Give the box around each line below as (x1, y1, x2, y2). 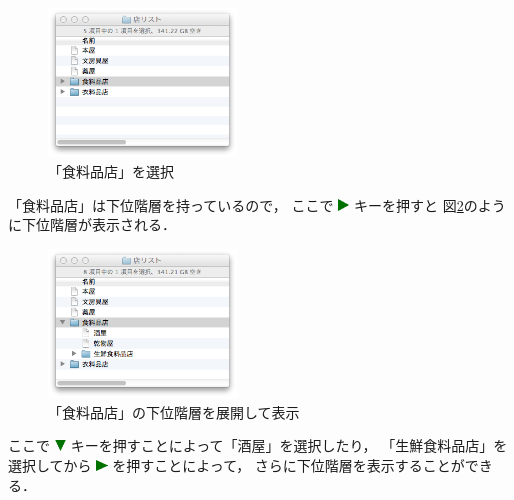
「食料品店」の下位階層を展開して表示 (48, 401, 300, 422)
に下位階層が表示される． (8, 214, 176, 235)
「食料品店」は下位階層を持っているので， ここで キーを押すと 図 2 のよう (8, 194, 506, 215)
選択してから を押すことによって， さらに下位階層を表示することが (8, 454, 465, 475)
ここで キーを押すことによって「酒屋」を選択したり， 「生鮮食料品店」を (8, 435, 508, 456)
